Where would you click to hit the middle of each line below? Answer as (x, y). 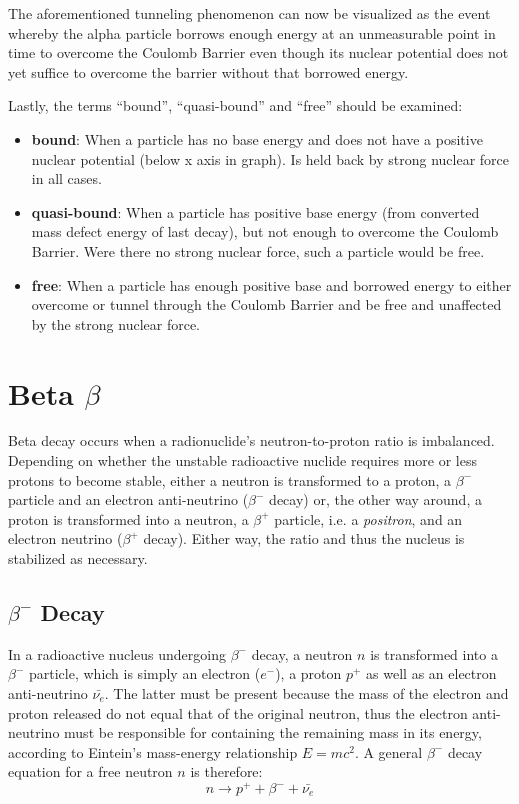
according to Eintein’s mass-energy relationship (153, 751)
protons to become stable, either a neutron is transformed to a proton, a (230, 479)
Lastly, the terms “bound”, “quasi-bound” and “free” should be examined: (235, 105)
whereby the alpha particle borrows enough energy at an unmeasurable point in (252, 32)
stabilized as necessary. (78, 558)
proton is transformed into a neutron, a (128, 518)
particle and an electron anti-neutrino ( (128, 499)
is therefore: (226, 771)
